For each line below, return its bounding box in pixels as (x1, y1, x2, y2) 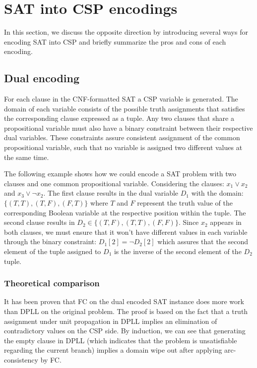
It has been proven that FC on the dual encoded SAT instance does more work (4, 296, 244, 307)
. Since (178, 217, 199, 227)
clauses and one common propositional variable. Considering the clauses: (4, 178, 224, 188)
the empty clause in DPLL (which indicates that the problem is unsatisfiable (4, 335, 237, 345)
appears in (210, 217, 242, 227)
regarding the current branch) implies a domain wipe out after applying (4, 345, 222, 355)
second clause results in (4, 217, 75, 227)
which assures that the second (157, 236, 249, 247)
